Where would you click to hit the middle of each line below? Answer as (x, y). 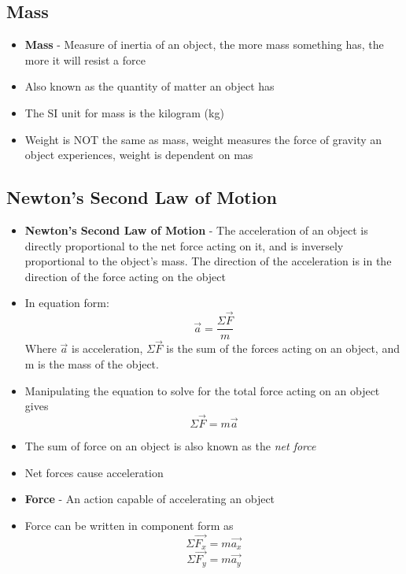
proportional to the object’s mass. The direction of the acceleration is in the (208, 261)
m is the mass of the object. (92, 364)
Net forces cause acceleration (94, 472)
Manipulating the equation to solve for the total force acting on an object (202, 390)
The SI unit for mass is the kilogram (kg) (124, 112)
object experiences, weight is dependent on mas (139, 155)
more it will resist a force (85, 59)
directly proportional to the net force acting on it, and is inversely (184, 245)
